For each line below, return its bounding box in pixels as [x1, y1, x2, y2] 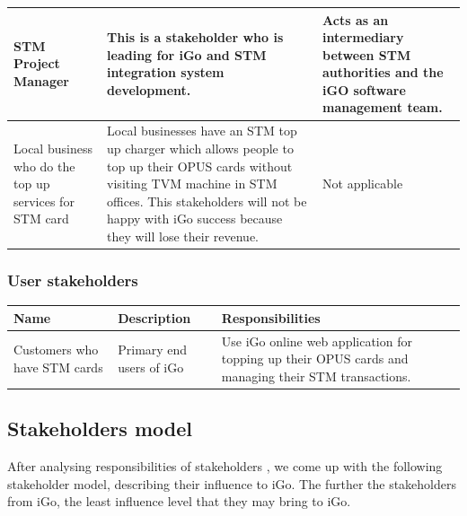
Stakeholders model [7, 415, 192, 442]
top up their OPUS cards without [107, 156, 293, 175]
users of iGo [118, 357, 184, 376]
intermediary [322, 28, 404, 47]
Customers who [13, 340, 99, 359]
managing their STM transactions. [221, 366, 411, 385]
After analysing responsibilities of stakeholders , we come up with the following [7, 457, 443, 476]
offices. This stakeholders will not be [107, 191, 307, 210]
